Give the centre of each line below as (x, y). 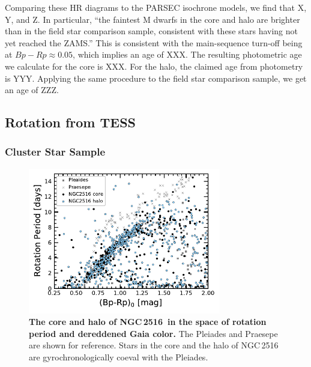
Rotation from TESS (71, 122)
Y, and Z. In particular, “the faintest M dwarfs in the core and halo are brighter (152, 19)
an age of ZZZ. (32, 90)
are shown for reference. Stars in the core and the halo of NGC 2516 (154, 345)
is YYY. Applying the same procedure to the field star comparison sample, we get (156, 78)
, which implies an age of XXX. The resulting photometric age (187, 54)
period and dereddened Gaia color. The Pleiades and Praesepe (153, 333)
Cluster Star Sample (55, 152)
